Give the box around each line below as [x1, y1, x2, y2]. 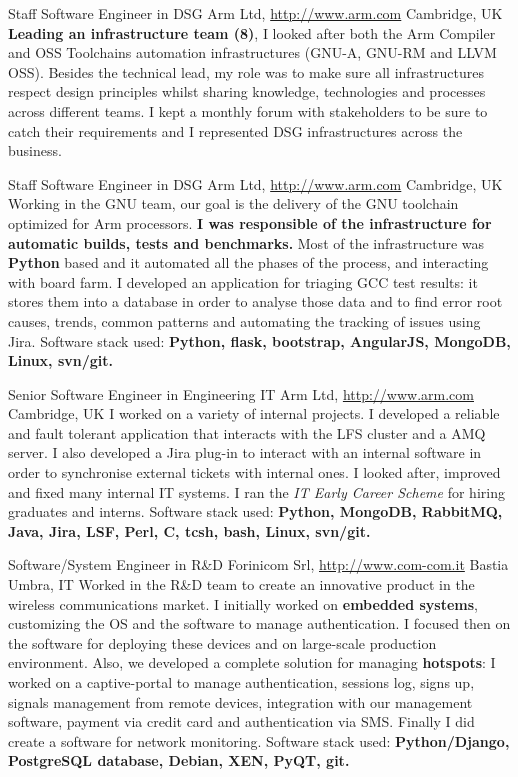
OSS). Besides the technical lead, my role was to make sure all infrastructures [8, 61, 485, 82]
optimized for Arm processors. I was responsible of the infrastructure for [8, 212, 492, 233]
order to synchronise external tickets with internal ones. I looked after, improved [8, 462, 501, 483]
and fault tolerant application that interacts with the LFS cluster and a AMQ [8, 422, 486, 443]
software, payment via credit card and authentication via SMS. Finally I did [8, 711, 475, 732]
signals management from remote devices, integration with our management [8, 691, 473, 712]
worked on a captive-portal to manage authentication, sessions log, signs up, [8, 672, 475, 692]
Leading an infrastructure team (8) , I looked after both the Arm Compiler [8, 22, 496, 43]
